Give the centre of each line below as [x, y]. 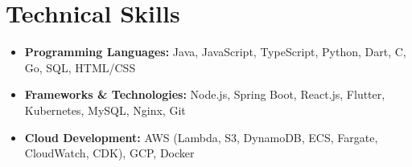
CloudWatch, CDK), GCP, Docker [109, 153]
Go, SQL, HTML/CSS [80, 67]
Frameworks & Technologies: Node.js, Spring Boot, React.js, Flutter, [205, 94]
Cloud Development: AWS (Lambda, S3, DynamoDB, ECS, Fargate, [201, 137]
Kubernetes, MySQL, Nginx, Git [105, 110]
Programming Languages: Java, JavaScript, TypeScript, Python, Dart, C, [215, 52]
